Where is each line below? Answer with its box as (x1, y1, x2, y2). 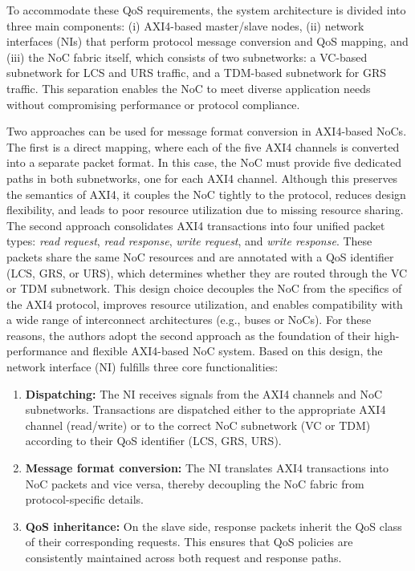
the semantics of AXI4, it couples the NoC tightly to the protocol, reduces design (6, 185, 406, 202)
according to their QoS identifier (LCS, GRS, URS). (25, 432, 282, 449)
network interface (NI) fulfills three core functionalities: (6, 358, 279, 375)
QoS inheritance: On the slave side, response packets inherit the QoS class (25, 517, 402, 534)
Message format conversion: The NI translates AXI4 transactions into (25, 460, 389, 476)
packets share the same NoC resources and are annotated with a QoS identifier (6, 248, 394, 265)
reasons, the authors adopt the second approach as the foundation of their (6, 326, 371, 343)
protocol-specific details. (25, 491, 144, 508)
